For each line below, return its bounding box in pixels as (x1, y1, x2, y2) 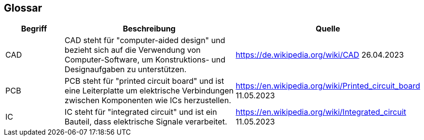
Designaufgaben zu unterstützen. (65, 64, 187, 75)
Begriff (21, 24, 47, 34)
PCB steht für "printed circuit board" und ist (65, 76, 224, 86)
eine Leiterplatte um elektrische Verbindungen (65, 86, 234, 96)
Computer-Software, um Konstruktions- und (65, 55, 226, 65)
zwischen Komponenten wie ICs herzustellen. (65, 95, 231, 106)
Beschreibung (122, 24, 176, 34)
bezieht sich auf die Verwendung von (65, 45, 201, 55)
